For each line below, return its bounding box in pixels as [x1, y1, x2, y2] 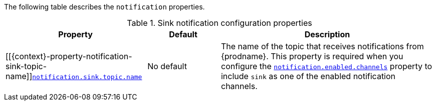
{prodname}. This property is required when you [221, 51, 403, 61]
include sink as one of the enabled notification [221, 71, 396, 81]
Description [304, 29, 350, 39]
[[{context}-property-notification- [6, 51, 132, 61]
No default [147, 61, 187, 71]
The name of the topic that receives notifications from [221, 41, 424, 51]
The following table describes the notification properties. [4, 2, 205, 11]
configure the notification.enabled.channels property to [221, 61, 432, 71]
